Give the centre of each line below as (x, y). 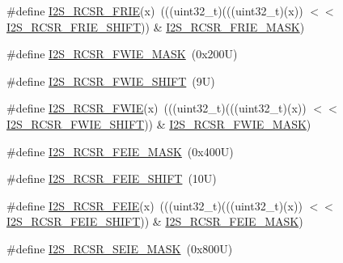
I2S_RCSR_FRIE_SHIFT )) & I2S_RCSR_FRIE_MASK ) (156, 26)
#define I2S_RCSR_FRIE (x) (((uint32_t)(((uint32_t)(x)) (155, 11)
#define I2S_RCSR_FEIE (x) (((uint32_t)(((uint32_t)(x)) (155, 205)
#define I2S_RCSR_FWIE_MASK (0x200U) (122, 54)
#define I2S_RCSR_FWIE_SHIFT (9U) (111, 81)
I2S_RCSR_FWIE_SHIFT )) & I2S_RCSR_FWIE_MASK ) (159, 123)
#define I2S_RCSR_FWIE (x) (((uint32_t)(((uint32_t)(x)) (157, 108)
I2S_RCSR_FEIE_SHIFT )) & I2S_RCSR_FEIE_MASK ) (155, 221)
